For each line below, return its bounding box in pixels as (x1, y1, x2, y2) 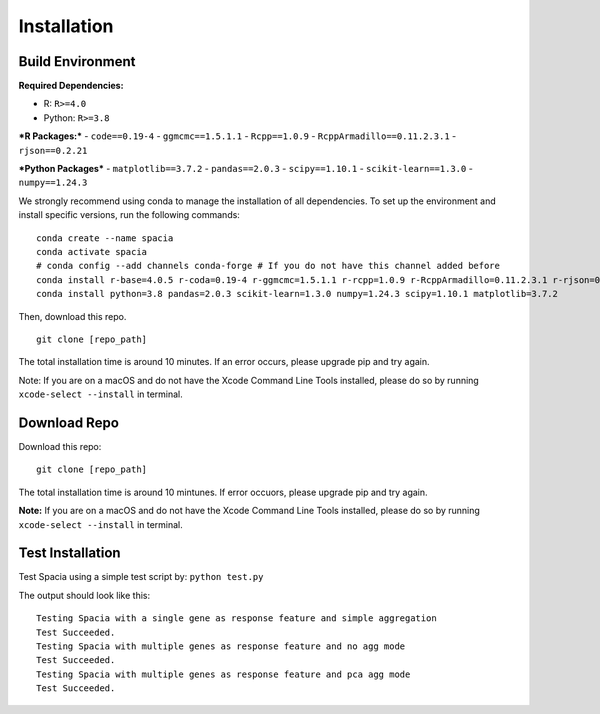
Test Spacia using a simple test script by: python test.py (18, 571, 264, 583)
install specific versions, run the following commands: (18, 209, 240, 221)
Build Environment (18, 53, 136, 70)
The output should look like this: (18, 589, 150, 601)
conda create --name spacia (36, 232, 174, 244)
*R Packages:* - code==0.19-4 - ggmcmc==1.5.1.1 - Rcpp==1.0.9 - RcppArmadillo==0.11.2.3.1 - (18, 130, 457, 142)
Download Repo (18, 414, 120, 431)
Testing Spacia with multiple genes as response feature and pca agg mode (36, 668, 411, 680)
